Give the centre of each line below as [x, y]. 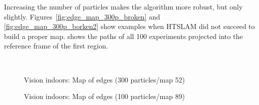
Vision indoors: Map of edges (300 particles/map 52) [105, 79]
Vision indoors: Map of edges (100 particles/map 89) [105, 96]
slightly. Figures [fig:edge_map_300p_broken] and [82, 16]
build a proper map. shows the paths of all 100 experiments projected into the [124, 36]
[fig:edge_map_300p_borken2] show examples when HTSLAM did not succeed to [129, 26]
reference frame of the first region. [56, 46]
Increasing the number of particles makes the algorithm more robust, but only [124, 6]
